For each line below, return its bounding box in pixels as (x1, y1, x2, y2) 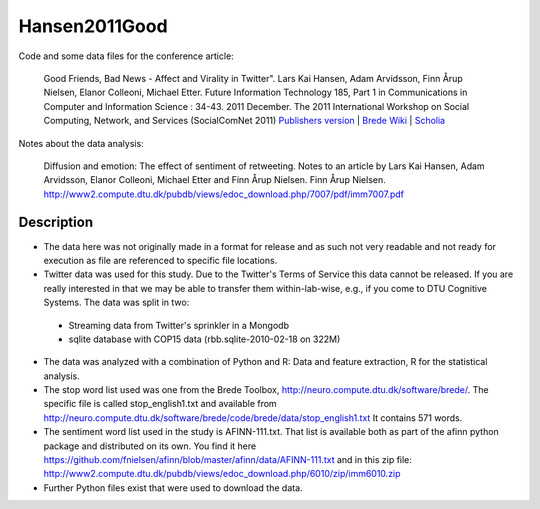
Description (18, 214, 94, 231)
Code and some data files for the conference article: (18, 50, 234, 62)
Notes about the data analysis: (18, 137, 144, 149)
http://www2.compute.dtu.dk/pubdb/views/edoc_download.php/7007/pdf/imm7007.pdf (43, 188, 405, 200)
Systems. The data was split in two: (43, 296, 190, 309)
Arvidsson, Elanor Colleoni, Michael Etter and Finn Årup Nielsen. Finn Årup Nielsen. (43, 174, 386, 186)
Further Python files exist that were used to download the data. (43, 481, 304, 494)
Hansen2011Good (18, 15, 169, 37)
